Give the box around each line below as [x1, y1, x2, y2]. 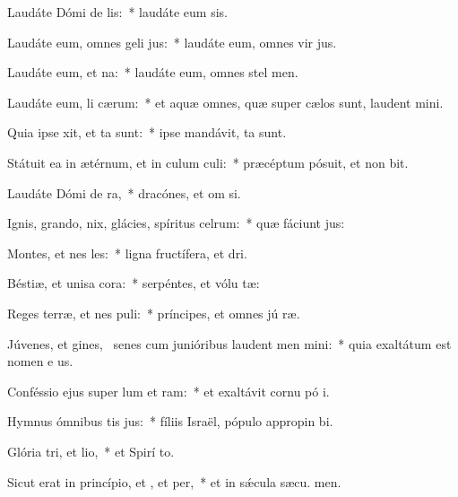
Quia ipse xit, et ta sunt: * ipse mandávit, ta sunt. [7, 123, 287, 142]
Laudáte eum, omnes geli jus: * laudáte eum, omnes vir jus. [7, 32, 337, 51]
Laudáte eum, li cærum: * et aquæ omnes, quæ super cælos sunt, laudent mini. [7, 92, 444, 111]
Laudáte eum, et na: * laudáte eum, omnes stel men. [7, 63, 298, 82]
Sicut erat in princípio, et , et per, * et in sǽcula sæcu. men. [7, 472, 341, 491]
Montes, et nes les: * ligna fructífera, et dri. [7, 243, 247, 262]
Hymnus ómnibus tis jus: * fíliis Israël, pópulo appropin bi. [7, 412, 333, 431]
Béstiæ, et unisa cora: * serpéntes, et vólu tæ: [7, 274, 260, 292]
